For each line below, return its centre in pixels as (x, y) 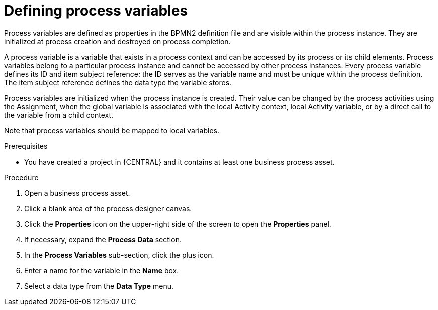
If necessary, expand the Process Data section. (103, 239)
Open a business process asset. (77, 193)
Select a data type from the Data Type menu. (99, 286)
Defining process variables (96, 11)
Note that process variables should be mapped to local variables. (112, 130)
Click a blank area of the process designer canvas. (108, 208)
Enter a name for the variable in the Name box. (102, 270)
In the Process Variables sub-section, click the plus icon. (119, 255)
